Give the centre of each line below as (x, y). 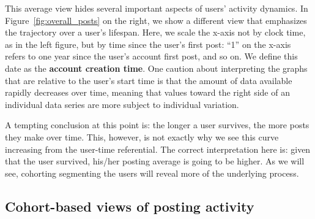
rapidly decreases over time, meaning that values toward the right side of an (147, 92)
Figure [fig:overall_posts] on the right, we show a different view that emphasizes (156, 20)
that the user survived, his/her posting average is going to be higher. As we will (155, 161)
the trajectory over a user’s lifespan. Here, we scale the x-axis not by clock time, (155, 32)
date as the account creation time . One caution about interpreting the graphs (156, 68)
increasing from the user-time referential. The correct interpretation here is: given (158, 149)
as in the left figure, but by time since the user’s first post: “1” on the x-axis (148, 44)
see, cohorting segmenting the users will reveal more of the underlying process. (152, 173)
